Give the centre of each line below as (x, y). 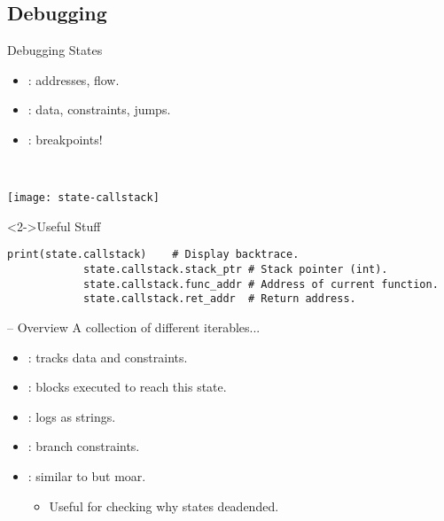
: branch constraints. (84, 446)
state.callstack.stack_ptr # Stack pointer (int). (235, 270)
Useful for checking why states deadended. (164, 505)
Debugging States (55, 50)
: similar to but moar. (87, 476)
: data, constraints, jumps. (99, 109)
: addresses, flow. (74, 79)
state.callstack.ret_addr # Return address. (219, 299)
